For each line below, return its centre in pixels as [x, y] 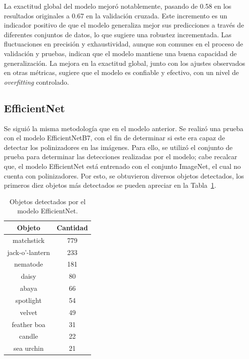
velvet [29, 312]
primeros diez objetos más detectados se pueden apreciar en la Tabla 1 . [110, 185]
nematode [29, 264]
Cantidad [72, 227]
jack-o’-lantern [29, 252]
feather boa [29, 324]
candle [29, 336]
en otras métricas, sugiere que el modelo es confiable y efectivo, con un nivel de [121, 72]
